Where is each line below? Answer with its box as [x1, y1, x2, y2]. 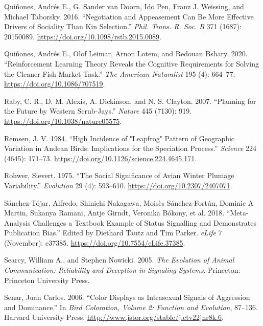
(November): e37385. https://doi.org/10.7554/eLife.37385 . [4, 237, 185, 248]
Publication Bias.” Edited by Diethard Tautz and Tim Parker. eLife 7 [4, 227, 222, 238]
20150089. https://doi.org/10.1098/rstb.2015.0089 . [4, 31, 161, 41]
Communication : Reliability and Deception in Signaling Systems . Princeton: [4, 265, 241, 275]
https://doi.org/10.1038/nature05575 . [4, 115, 122, 126]
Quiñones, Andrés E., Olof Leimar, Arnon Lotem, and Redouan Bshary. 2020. [4, 48, 248, 59]
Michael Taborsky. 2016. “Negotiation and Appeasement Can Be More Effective [4, 11, 254, 21]
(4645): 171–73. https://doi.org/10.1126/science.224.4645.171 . [4, 153, 197, 163]
